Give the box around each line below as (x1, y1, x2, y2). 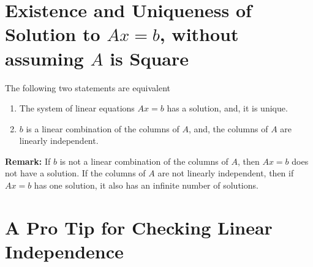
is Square (110, 45, 189, 70)
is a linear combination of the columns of (26, 122, 179, 135)
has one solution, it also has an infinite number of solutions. (34, 179, 258, 192)
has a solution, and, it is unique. (167, 102, 288, 115)
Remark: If (5, 154, 51, 167)
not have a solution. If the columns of (5, 167, 146, 179)
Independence (5, 239, 124, 264)
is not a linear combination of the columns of (59, 154, 228, 167)
